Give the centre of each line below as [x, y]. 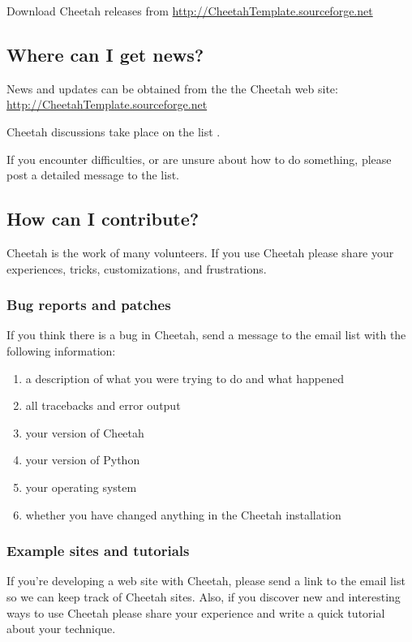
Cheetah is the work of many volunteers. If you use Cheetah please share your [200, 252]
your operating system [81, 487]
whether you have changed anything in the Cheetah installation [183, 514]
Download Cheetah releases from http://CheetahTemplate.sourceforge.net [190, 11]
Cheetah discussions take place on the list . [114, 131]
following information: [61, 350]
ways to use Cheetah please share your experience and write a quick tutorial [196, 612]
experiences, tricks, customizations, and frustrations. [137, 268]
